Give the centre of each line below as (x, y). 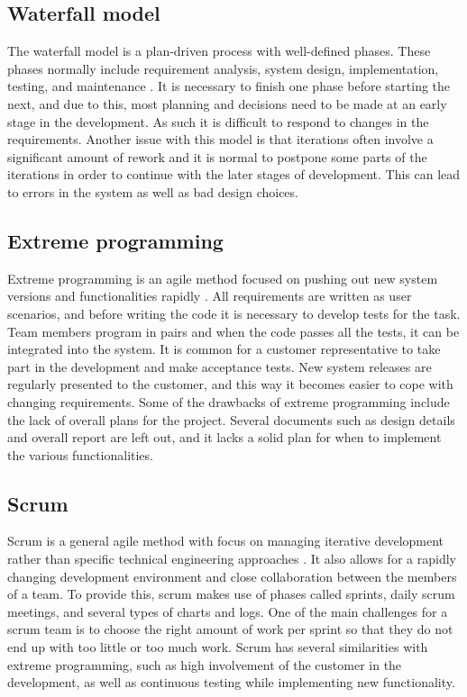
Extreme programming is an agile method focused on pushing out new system (223, 278)
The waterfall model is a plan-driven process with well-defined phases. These (219, 51)
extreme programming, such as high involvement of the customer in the (205, 664)
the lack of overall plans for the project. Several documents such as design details (231, 419)
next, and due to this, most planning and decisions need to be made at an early (227, 103)
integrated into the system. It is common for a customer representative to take (224, 349)
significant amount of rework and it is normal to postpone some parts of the (217, 156)
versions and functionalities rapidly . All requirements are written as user (210, 296)
